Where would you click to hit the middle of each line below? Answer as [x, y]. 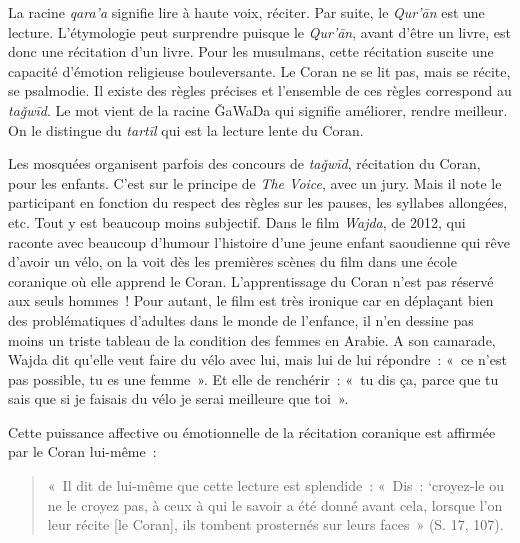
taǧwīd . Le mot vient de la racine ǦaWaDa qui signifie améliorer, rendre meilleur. [258, 109]
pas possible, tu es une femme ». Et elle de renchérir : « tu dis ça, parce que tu [253, 378]
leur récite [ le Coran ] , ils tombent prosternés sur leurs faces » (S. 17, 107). [275, 524]
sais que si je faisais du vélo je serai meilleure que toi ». [178, 398]
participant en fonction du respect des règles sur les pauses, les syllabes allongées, [258, 202]
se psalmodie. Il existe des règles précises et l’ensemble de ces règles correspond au [260, 90]
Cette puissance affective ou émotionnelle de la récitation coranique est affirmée [252, 431]
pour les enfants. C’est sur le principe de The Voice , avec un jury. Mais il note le [255, 182]
